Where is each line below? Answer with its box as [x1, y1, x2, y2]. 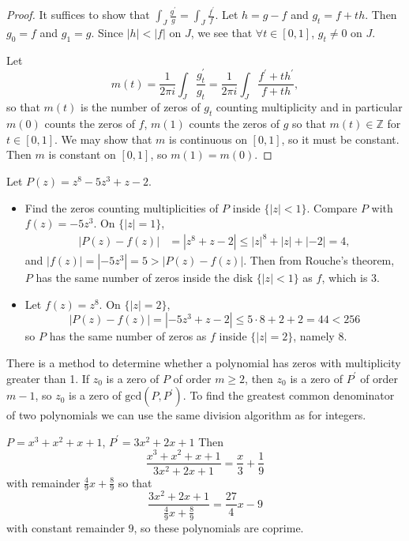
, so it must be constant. [281, 130, 400, 147]
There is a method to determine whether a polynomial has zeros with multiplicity [6, 355, 401, 371]
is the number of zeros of [81, 99, 201, 115]
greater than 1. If [6, 370, 90, 386]
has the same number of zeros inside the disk [36, 269, 253, 286]
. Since [91, 24, 123, 40]
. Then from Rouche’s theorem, [243, 252, 395, 269]
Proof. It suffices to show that [6, 6, 150, 23]
